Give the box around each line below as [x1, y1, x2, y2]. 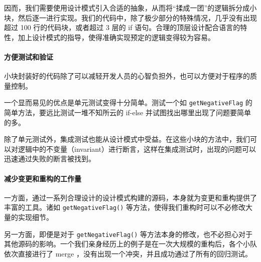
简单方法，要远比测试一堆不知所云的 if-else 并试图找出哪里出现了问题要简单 [4, 107, 251, 118]
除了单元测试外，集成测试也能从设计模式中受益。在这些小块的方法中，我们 [4, 134, 250, 144]
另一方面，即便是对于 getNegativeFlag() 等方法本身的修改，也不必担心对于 [4, 228, 253, 239]
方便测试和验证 [4, 51, 53, 62]
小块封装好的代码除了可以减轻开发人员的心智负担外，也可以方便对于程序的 [4, 71, 250, 81]
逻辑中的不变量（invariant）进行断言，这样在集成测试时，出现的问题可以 [18, 143, 256, 154]
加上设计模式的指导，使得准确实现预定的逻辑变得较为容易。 [18, 32, 215, 42]
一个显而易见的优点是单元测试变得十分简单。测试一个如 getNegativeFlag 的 [4, 97, 252, 108]
